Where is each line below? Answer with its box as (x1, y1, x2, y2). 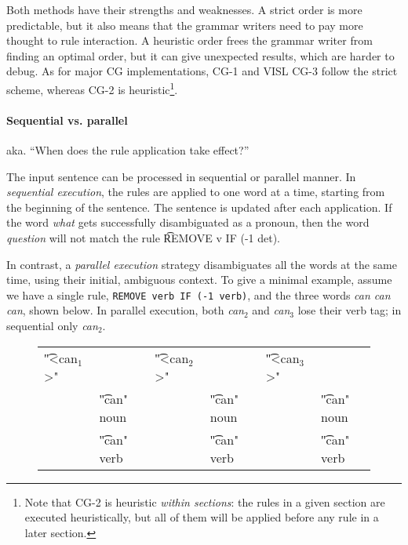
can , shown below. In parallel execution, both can (6, 302, 244, 318)
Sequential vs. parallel (6, 111, 128, 128)
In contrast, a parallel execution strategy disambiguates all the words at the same (6, 256, 397, 272)
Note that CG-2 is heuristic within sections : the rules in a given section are (24, 493, 385, 510)
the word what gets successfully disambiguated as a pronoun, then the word (6, 214, 370, 231)
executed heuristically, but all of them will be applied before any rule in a (24, 509, 379, 525)
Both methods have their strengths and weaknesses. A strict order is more (6, 2, 362, 17)
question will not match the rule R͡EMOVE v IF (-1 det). (6, 229, 280, 245)
